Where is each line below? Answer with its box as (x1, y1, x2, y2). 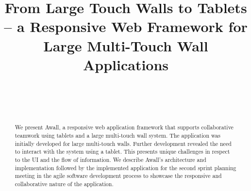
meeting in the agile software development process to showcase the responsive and (15, 172, 222, 180)
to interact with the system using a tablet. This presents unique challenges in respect (15, 147, 230, 156)
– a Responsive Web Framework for (4, 16, 248, 36)
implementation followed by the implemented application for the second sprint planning (15, 163, 236, 172)
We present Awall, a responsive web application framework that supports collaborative (15, 123, 234, 131)
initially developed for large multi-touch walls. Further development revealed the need (15, 139, 232, 147)
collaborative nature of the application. (15, 179, 114, 188)
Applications (83, 54, 169, 74)
